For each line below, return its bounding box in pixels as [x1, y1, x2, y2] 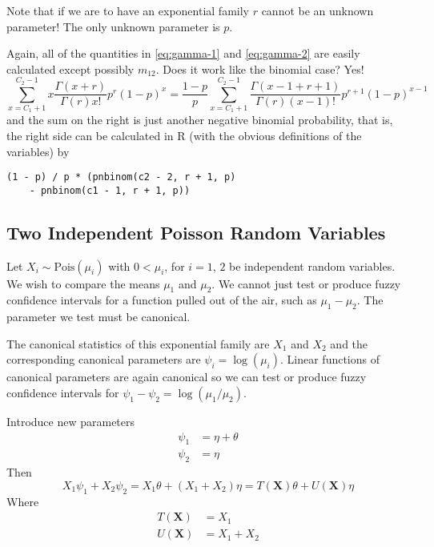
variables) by [6, 143, 70, 159]
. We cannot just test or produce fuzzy [211, 275, 401, 292]
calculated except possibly [6, 60, 135, 77]
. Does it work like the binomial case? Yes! [155, 60, 364, 77]
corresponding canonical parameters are [6, 351, 201, 368]
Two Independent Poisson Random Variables [6, 219, 386, 244]
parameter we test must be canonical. [6, 308, 191, 325]
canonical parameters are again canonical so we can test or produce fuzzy [6, 368, 367, 385]
